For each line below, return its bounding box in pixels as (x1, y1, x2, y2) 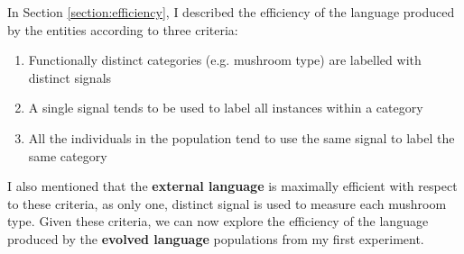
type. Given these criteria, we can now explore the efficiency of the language (7, 212, 429, 231)
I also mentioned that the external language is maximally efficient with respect (7, 177, 458, 195)
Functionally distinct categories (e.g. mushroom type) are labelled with (28, 50, 422, 69)
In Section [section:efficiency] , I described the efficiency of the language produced (7, 3, 455, 21)
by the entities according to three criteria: (7, 20, 238, 39)
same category (28, 146, 107, 165)
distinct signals (28, 68, 112, 86)
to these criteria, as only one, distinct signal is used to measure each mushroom (7, 194, 447, 213)
